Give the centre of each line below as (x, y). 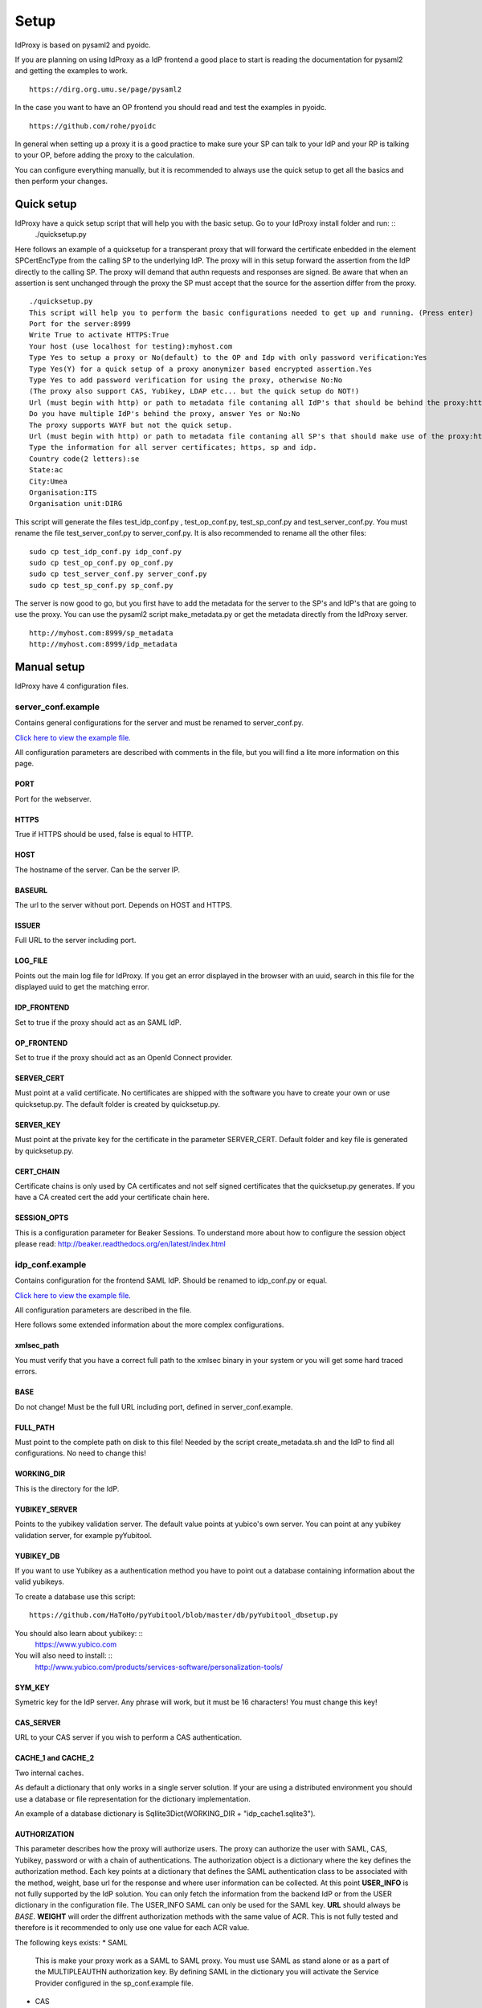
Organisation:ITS (63, 492)
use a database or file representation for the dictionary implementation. (133, 1798)
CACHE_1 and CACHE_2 (55, 1758)
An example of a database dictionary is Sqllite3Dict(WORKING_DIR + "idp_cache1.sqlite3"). (165, 1814)
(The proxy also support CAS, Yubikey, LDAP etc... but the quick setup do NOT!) (194, 391)
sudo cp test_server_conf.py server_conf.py (118, 574)
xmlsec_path (37, 1345)
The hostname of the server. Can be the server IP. (98, 869)
